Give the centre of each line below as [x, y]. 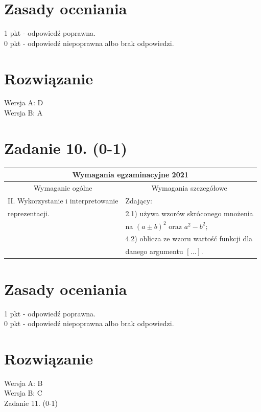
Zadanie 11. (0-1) [31, 403]
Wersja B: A [23, 113]
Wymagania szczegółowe [189, 188]
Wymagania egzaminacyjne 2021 [130, 175]
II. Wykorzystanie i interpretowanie [63, 200]
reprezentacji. [29, 213]
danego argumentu [154, 251]
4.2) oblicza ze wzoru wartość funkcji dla [189, 238]
